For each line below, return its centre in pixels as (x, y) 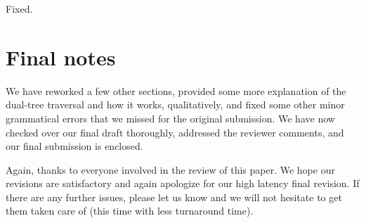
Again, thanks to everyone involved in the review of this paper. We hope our (170, 169)
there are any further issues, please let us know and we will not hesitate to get (174, 197)
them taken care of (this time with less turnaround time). (130, 211)
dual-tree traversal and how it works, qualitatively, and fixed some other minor (175, 104)
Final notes (61, 57)
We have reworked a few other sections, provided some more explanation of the (176, 90)
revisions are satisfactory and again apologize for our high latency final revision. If (183, 183)
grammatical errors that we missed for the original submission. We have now (170, 118)
